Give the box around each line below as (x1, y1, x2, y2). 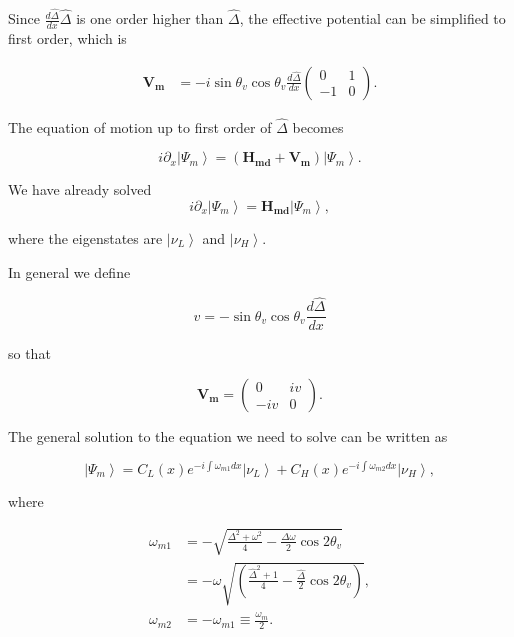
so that (8, 343, 51, 364)
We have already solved (8, 179, 152, 200)
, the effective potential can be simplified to (239, 8, 506, 29)
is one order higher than (76, 8, 224, 29)
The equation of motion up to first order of (8, 116, 272, 137)
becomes (292, 116, 344, 137)
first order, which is (8, 27, 127, 48)
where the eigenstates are (8, 227, 163, 248)
